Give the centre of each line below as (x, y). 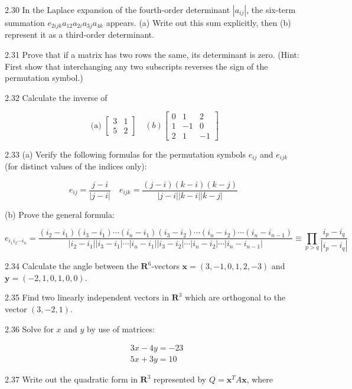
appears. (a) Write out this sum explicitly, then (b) (198, 22)
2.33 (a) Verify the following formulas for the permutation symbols (125, 154)
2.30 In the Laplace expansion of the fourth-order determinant (118, 9)
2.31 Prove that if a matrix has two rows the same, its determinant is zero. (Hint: (152, 55)
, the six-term (271, 9)
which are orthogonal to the (235, 297)
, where (260, 379)
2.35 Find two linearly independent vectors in (87, 297)
